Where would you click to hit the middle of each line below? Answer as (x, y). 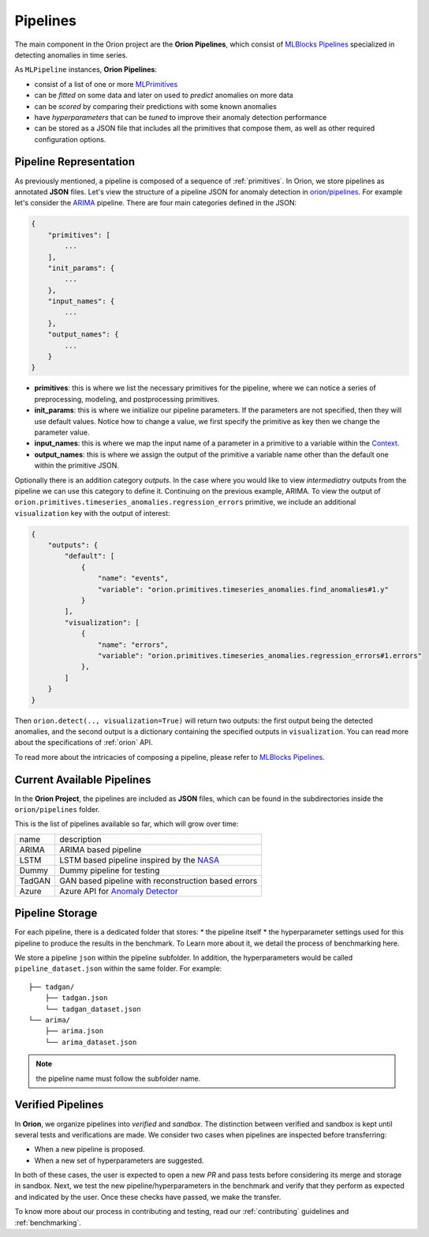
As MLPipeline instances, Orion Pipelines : (86, 70)
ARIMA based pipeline (101, 849)
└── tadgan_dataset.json (93, 1009)
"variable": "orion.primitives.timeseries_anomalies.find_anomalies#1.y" (243, 589)
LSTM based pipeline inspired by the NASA (140, 859)
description (80, 839)
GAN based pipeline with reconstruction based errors (159, 881)
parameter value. (62, 432)
